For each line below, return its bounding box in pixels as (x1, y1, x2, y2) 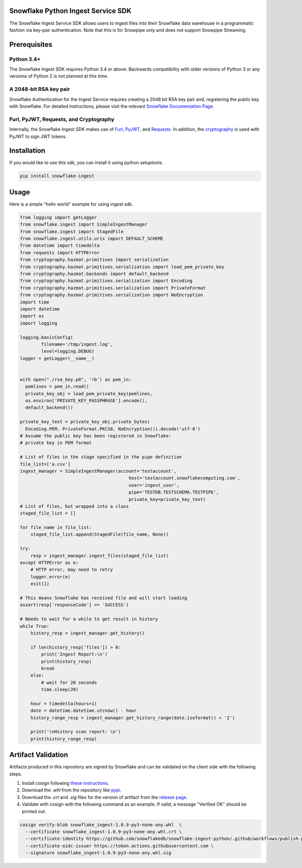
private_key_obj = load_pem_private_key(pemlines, (25, 391, 153, 396)
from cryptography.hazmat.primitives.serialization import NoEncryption (20, 292, 203, 298)
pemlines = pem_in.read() (25, 384, 89, 390)
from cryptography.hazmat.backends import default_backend (20, 271, 169, 277)
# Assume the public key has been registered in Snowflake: (20, 433, 172, 439)
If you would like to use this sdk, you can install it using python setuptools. (9, 160, 164, 166)
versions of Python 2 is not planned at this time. (9, 73, 108, 79)
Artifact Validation (9, 751, 68, 759)
